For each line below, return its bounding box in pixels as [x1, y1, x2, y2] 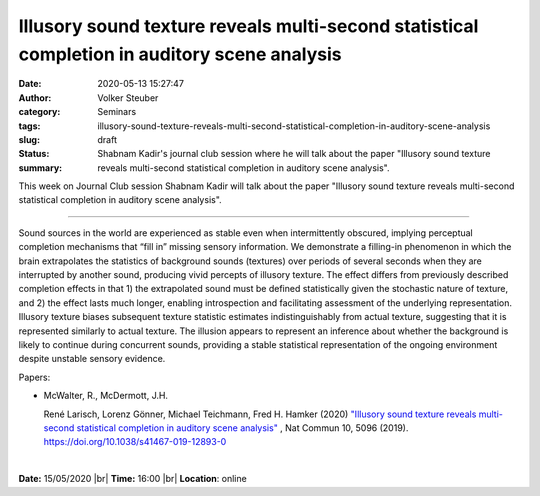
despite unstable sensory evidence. [18, 353, 166, 365]
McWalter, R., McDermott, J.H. [43, 390, 169, 402]
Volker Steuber [97, 91, 159, 104]
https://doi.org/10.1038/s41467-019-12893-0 [43, 436, 227, 448]
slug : [18, 133, 40, 145]
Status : [18, 148, 50, 160]
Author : [18, 91, 52, 104]
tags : [18, 120, 41, 132]
